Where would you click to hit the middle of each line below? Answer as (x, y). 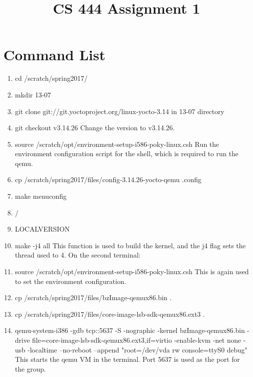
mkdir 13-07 (33, 94)
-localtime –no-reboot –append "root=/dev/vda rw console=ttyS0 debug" (137, 349)
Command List (54, 55)
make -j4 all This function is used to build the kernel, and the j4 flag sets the (130, 245)
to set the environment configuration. (71, 281)
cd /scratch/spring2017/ (51, 78)
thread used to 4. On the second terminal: (78, 255)
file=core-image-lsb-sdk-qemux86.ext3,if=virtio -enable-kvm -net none (137, 340)
